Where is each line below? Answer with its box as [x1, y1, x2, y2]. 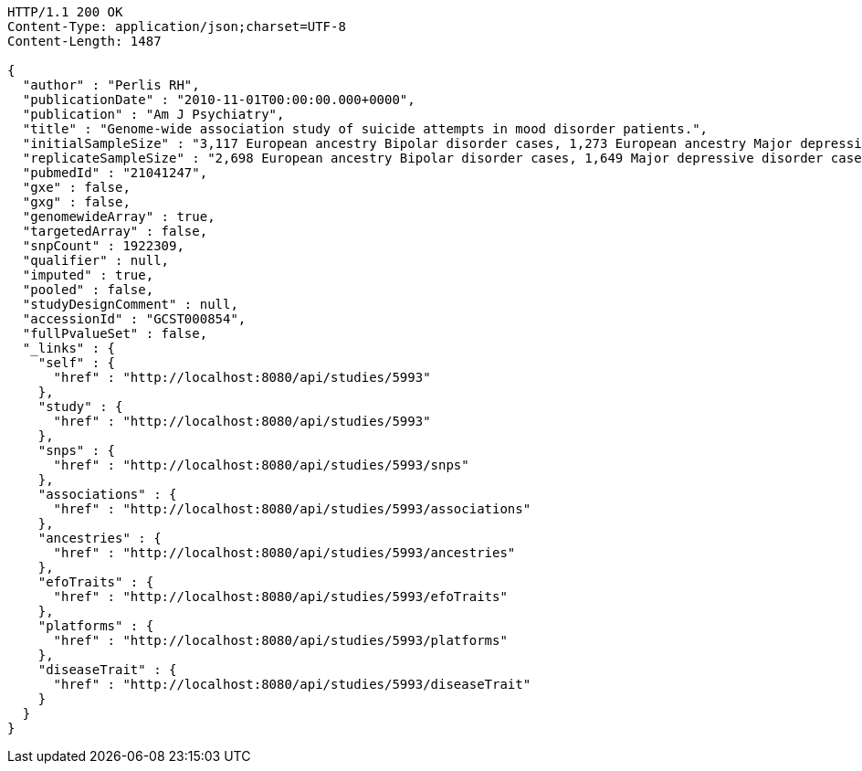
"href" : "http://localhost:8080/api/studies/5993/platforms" [53, 633, 508, 648]
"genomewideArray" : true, [22, 209, 215, 224]
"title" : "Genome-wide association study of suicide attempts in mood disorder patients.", [22, 121, 709, 136]
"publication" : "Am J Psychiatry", [22, 107, 285, 121]
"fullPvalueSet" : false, [22, 326, 208, 341]
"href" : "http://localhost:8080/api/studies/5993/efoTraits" [53, 589, 508, 604]
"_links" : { [22, 341, 116, 355]
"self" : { [37, 355, 116, 370]
